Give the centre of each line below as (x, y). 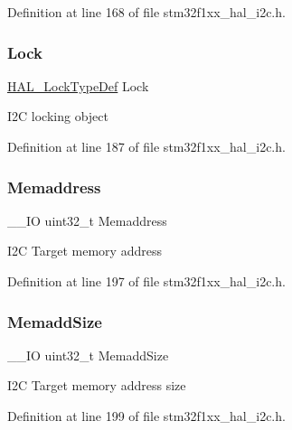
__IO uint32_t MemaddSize (88, 355)
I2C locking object (58, 116)
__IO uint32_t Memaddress (87, 220)
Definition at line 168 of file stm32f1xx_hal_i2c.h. (146, 12)
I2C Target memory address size (97, 385)
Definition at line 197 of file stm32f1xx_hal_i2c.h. (146, 281)
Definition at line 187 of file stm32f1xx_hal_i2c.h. (146, 146)
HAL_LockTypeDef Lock (78, 85)
